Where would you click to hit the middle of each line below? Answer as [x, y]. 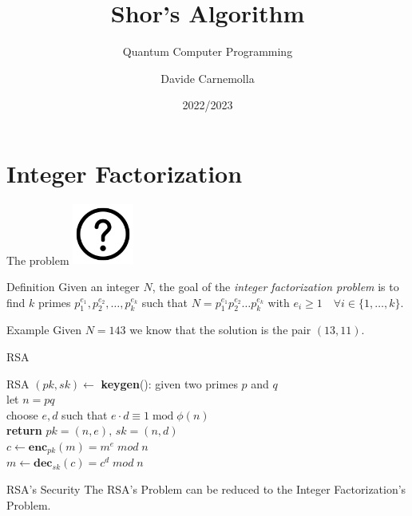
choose [22, 414]
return [24, 430]
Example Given [44, 330]
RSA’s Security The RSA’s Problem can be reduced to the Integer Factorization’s [206, 489]
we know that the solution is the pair [220, 330]
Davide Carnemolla [208, 78]
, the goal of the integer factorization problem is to [275, 287]
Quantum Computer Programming [208, 51]
